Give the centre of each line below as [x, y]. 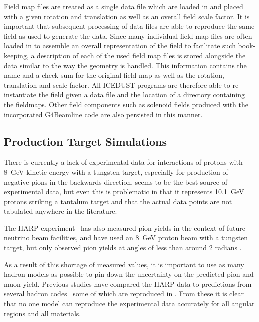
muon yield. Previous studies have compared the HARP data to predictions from [128, 284]
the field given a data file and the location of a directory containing [142, 94]
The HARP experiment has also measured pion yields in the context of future [125, 228]
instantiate [20, 94]
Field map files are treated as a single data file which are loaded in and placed [124, 6]
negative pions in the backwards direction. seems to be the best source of [116, 182]
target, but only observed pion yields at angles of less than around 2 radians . [123, 248]
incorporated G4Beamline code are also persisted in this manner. [103, 114]
